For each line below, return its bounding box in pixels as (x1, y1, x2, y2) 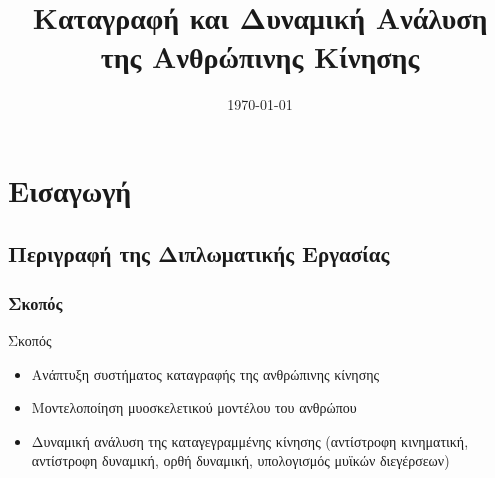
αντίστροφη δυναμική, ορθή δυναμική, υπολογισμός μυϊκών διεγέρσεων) (31, 450, 450, 471)
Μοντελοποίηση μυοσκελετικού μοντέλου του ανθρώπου (31, 397, 357, 418)
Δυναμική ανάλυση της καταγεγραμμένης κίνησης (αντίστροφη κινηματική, (31, 430, 469, 451)
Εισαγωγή (8, 169, 132, 210)
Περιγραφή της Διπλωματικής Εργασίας (8, 238, 390, 269)
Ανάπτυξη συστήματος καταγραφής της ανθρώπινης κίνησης (31, 363, 380, 384)
